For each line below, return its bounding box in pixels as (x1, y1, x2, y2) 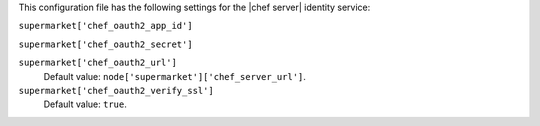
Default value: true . (43, 98, 127, 110)
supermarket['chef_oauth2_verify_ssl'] (18, 85, 214, 96)
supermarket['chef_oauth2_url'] (18, 57, 177, 69)
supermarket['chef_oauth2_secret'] (18, 38, 194, 50)
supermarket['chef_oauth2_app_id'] (18, 20, 194, 32)
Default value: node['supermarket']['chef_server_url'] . (43, 70, 307, 82)
